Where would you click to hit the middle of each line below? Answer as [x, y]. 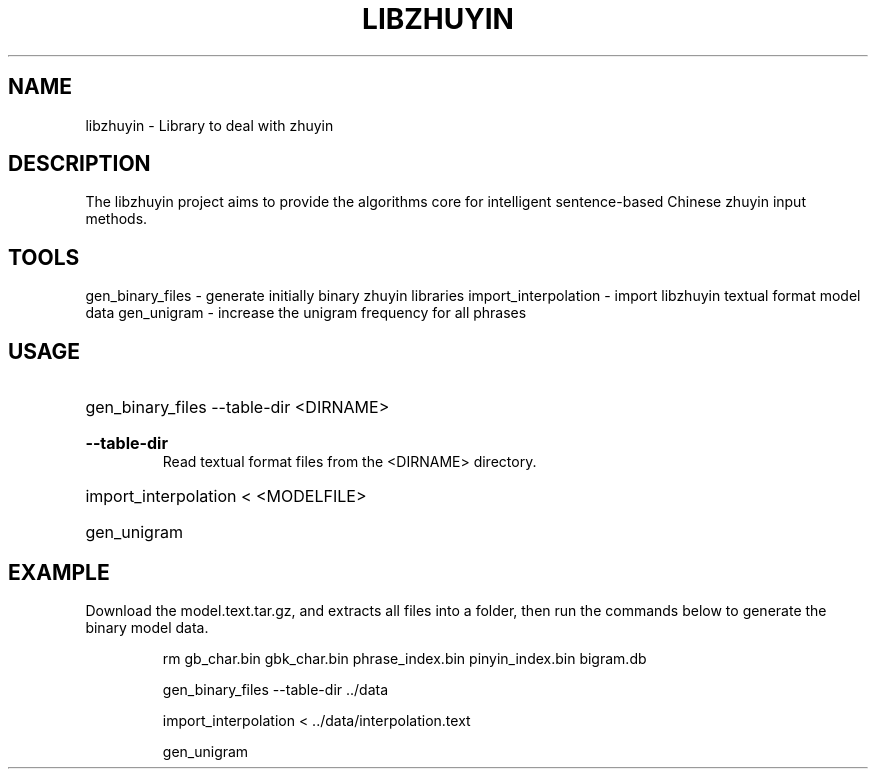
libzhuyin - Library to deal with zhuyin [209, 125]
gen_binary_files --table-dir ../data [275, 689]
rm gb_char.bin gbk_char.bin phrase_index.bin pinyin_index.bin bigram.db [404, 658]
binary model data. [147, 627]
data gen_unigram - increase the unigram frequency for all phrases [306, 313]
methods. [116, 219]
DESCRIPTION [79, 164]
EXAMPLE [59, 572]
